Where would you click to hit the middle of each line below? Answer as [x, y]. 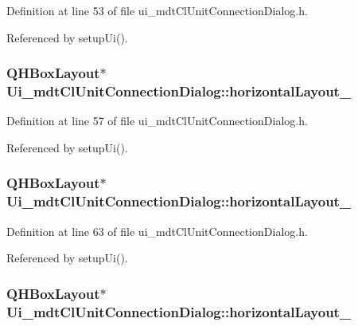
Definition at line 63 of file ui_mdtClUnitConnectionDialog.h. [157, 231]
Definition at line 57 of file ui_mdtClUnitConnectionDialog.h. [157, 121]
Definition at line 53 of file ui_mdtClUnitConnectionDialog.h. [157, 10]
